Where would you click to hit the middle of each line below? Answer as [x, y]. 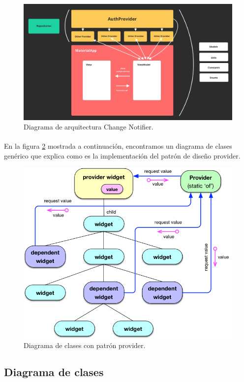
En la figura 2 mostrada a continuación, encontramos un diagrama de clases [118, 146]
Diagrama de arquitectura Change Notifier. [89, 127]
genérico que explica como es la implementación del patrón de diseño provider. [122, 155]
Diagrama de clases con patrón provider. [85, 345]
